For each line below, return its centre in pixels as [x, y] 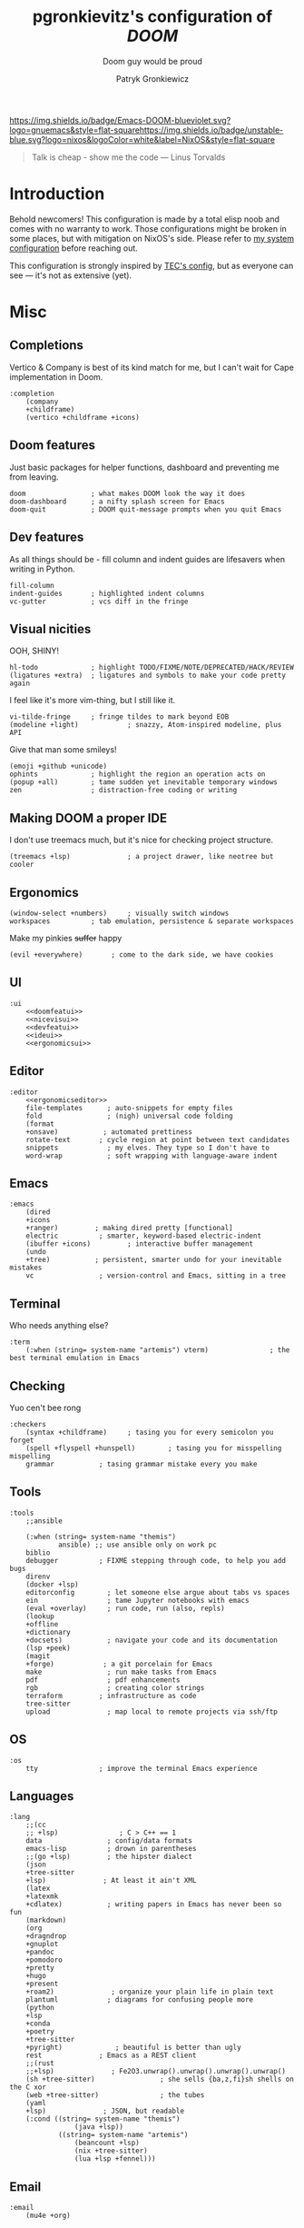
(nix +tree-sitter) [111, 2151]
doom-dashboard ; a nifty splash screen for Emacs [117, 502]
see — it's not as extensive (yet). [71, 275]
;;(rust [40, 2064]
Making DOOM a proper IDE [88, 818]
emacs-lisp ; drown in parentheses [111, 1849]
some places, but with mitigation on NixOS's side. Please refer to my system [152, 238]
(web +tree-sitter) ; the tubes [115, 2095]
